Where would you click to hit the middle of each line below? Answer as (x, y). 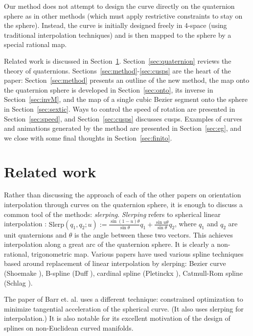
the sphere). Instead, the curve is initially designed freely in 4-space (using (115, 25)
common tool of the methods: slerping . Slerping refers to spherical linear (112, 214)
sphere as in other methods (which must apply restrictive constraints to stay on (123, 15)
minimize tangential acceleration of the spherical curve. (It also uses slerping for (124, 308)
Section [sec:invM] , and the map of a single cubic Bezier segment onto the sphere (126, 99)
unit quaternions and (35, 234)
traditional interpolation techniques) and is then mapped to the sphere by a (118, 35)
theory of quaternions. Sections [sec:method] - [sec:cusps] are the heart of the (117, 70)
